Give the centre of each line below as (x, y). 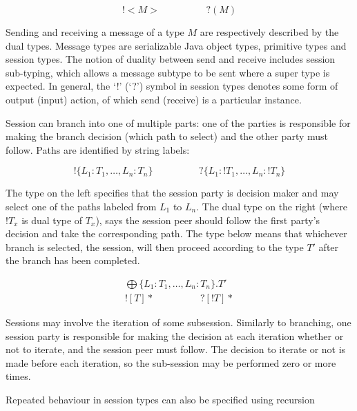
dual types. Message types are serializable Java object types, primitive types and (176, 45)
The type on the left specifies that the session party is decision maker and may (172, 193)
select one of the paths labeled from (81, 206)
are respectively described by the (269, 32)
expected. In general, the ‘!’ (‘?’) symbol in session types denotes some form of (172, 86)
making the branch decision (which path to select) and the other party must (167, 136)
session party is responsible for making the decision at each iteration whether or (175, 335)
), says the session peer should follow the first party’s (208, 220)
